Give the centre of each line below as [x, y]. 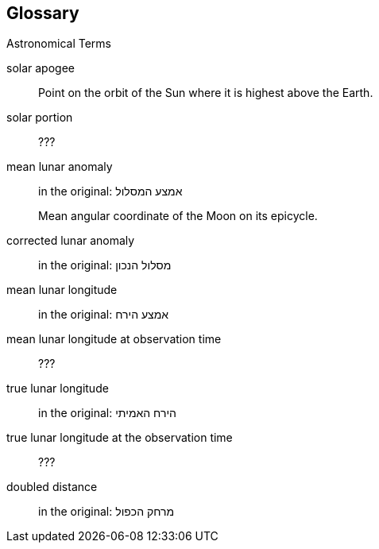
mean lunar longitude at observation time [114, 339]
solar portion [40, 118]
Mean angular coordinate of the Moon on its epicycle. [178, 216]
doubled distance [52, 487]
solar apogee [41, 68]
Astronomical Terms [59, 44]
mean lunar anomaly [60, 167]
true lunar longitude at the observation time [120, 438]
